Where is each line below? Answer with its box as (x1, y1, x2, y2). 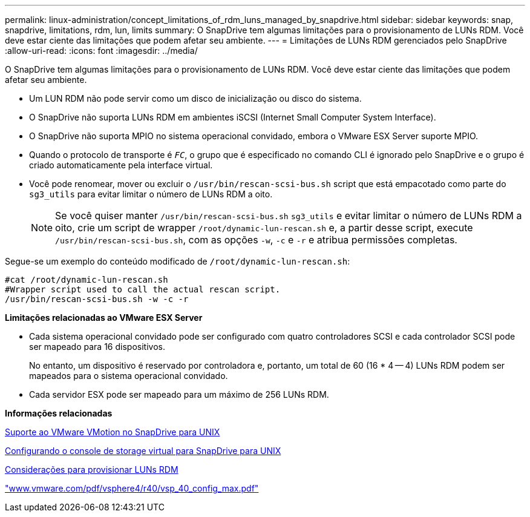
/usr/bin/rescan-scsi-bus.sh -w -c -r (5, 294, 189, 304)
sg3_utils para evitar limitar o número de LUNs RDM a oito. (29, 189, 273, 199)
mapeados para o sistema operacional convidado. (29, 370, 228, 381)
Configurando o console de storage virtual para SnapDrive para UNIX (5, 446, 281, 456)
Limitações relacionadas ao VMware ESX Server (5, 312, 203, 323)
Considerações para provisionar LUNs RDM (5, 464, 178, 475)
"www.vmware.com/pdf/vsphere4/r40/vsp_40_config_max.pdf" (5, 483, 259, 493)
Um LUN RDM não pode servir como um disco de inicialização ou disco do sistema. (29, 93, 362, 104)
